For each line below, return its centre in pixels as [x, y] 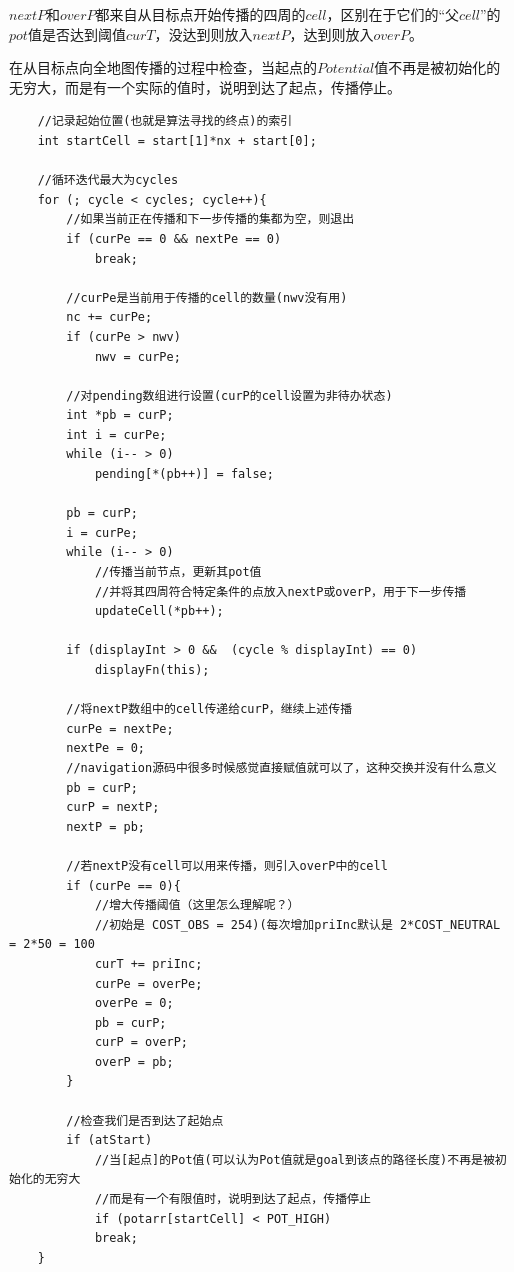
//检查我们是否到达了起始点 [145, 1120]
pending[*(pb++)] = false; [184, 474]
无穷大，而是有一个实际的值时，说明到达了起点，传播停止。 [205, 86]
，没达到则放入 [203, 33]
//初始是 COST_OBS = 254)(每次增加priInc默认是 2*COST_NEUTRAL [297, 924]
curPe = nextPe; [120, 728]
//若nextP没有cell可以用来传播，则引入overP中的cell [227, 865]
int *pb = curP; [120, 415]
